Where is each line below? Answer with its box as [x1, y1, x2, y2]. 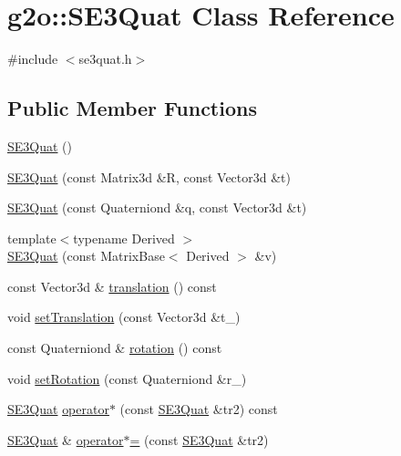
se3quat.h [78, 49, 132, 68]
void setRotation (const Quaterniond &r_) [7, 368, 247, 388]
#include [7, 49, 58, 68]
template [7, 228, 57, 247]
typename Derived [73, 228, 175, 247]
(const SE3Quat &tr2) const [119, 399, 278, 419]
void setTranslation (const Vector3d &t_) [7, 307, 241, 326]
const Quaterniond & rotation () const [7, 338, 222, 358]
